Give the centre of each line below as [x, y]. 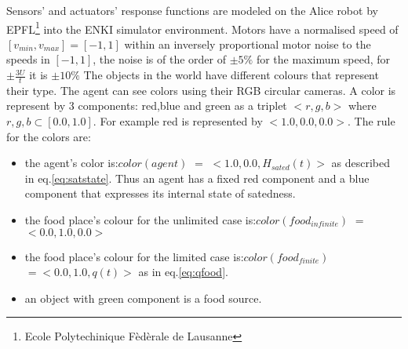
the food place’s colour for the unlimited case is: [140, 220]
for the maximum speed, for [323, 59]
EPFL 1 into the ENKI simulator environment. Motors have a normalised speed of [202, 27]
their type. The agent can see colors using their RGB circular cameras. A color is [201, 90]
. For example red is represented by [178, 121]
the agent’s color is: [71, 163]
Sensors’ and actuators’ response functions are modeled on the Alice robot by [192, 10]
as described [361, 163]
